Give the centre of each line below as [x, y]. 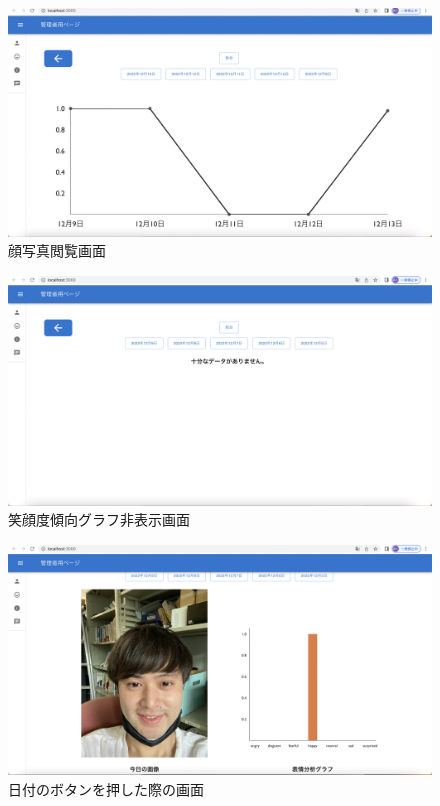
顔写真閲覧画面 [57, 250]
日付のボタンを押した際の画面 [106, 788]
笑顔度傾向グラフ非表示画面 [99, 519]
